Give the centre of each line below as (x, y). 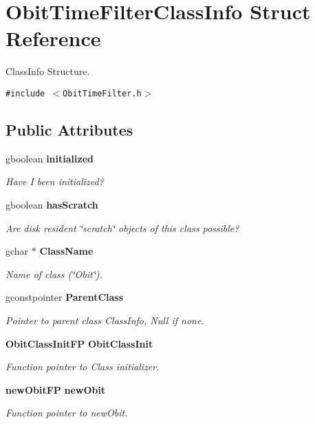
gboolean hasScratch (52, 204)
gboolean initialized (50, 158)
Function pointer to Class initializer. (83, 367)
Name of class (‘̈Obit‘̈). (54, 274)
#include (25, 93)
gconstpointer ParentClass (65, 297)
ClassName (66, 251)
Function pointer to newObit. (67, 413)
